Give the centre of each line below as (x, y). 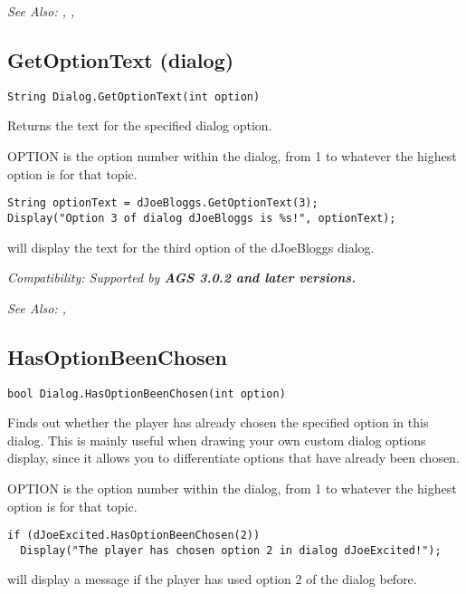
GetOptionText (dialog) (121, 59)
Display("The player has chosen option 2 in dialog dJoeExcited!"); (231, 550)
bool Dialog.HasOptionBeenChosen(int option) (147, 393)
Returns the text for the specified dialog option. (140, 125)
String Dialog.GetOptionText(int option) (134, 96)
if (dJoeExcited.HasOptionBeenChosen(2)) (134, 536)
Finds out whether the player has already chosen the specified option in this (218, 422)
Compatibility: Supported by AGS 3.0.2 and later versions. (182, 278)
